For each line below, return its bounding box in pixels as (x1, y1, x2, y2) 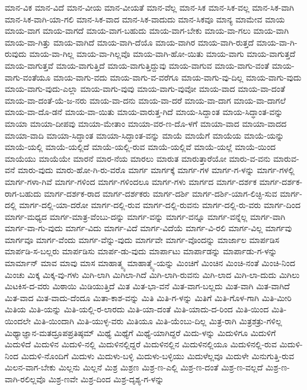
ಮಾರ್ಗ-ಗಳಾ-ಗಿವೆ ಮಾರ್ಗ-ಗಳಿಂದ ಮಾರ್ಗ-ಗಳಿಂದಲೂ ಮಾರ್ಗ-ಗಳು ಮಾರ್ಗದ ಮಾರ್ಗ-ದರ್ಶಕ (5, 175, 257, 187)
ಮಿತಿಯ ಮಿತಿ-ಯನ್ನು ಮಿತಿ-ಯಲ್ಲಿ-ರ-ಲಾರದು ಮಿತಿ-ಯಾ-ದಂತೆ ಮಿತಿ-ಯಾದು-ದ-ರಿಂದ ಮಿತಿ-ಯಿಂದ (5, 303, 269, 315)
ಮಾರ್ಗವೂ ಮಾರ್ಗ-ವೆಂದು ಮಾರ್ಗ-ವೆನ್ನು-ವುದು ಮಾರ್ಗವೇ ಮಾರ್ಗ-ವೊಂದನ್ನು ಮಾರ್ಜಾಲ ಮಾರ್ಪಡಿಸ (5, 233, 280, 245)
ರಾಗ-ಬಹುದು (5, 187, 41, 199)
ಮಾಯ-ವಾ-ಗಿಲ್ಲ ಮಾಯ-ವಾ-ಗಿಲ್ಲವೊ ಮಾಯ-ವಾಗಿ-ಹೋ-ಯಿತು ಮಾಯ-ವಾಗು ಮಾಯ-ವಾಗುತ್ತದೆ (29, 47, 296, 60)
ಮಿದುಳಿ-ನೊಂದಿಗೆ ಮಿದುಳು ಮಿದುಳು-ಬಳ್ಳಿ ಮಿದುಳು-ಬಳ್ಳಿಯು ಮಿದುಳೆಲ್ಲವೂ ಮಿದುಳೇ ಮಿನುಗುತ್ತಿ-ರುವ (21, 349, 295, 362)
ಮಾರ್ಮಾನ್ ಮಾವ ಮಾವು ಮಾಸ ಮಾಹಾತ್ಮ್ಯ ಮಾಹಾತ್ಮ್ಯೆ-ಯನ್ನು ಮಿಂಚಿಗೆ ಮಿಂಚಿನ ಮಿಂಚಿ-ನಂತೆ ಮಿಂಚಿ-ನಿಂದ (5, 257, 296, 269)
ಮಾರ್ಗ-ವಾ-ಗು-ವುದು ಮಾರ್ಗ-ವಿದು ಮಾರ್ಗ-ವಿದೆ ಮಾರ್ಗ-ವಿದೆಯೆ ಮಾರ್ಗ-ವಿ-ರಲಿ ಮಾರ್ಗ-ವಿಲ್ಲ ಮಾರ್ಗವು (5, 222, 292, 234)
